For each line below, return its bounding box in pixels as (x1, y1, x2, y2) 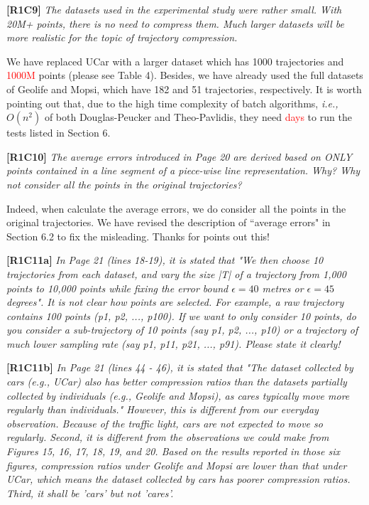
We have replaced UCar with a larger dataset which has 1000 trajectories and (6, 53, 344, 68)
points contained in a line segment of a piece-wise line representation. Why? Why (6, 163, 360, 178)
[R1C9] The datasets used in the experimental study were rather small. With (6, 2, 342, 16)
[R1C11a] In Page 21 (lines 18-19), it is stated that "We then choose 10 (6, 253, 324, 267)
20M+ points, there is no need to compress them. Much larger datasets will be (6, 16, 344, 31)
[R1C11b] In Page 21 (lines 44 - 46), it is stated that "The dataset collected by (6, 360, 353, 375)
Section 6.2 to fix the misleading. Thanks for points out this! (6, 228, 270, 243)
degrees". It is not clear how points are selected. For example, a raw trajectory (6, 294, 344, 309)
